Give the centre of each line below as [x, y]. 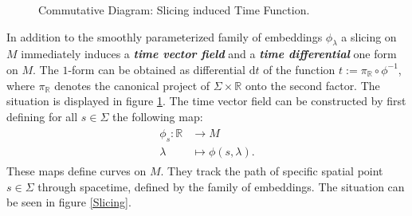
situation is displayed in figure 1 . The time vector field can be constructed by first [206, 101]
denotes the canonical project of [132, 85]
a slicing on [369, 36]
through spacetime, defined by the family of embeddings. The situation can [221, 186]
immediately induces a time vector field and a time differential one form [209, 54]
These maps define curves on [77, 171]
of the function [299, 69]
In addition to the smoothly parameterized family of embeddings [165, 36]
